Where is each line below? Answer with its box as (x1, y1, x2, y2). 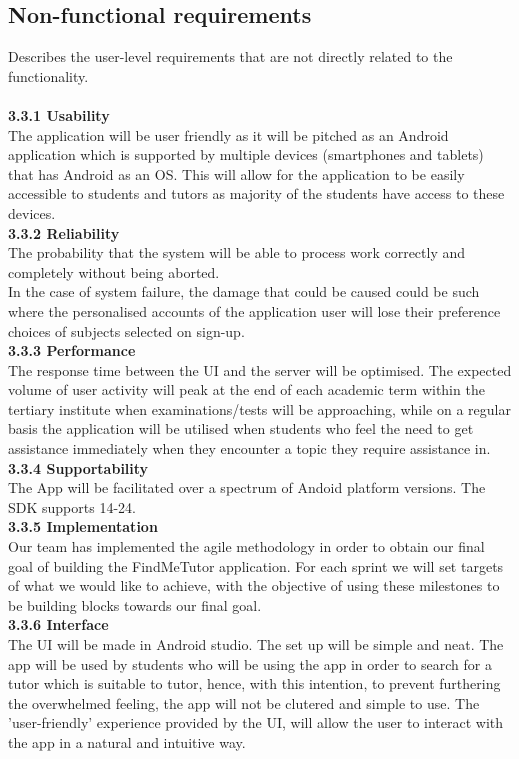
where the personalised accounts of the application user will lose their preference (8, 300, 501, 321)
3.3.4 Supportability (8, 457, 149, 478)
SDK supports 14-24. (8, 496, 136, 517)
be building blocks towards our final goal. (8, 594, 262, 615)
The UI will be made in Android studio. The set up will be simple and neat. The (8, 634, 504, 655)
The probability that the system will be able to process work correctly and (8, 242, 466, 263)
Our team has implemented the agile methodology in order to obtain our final (8, 536, 485, 557)
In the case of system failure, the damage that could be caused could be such (8, 281, 480, 302)
